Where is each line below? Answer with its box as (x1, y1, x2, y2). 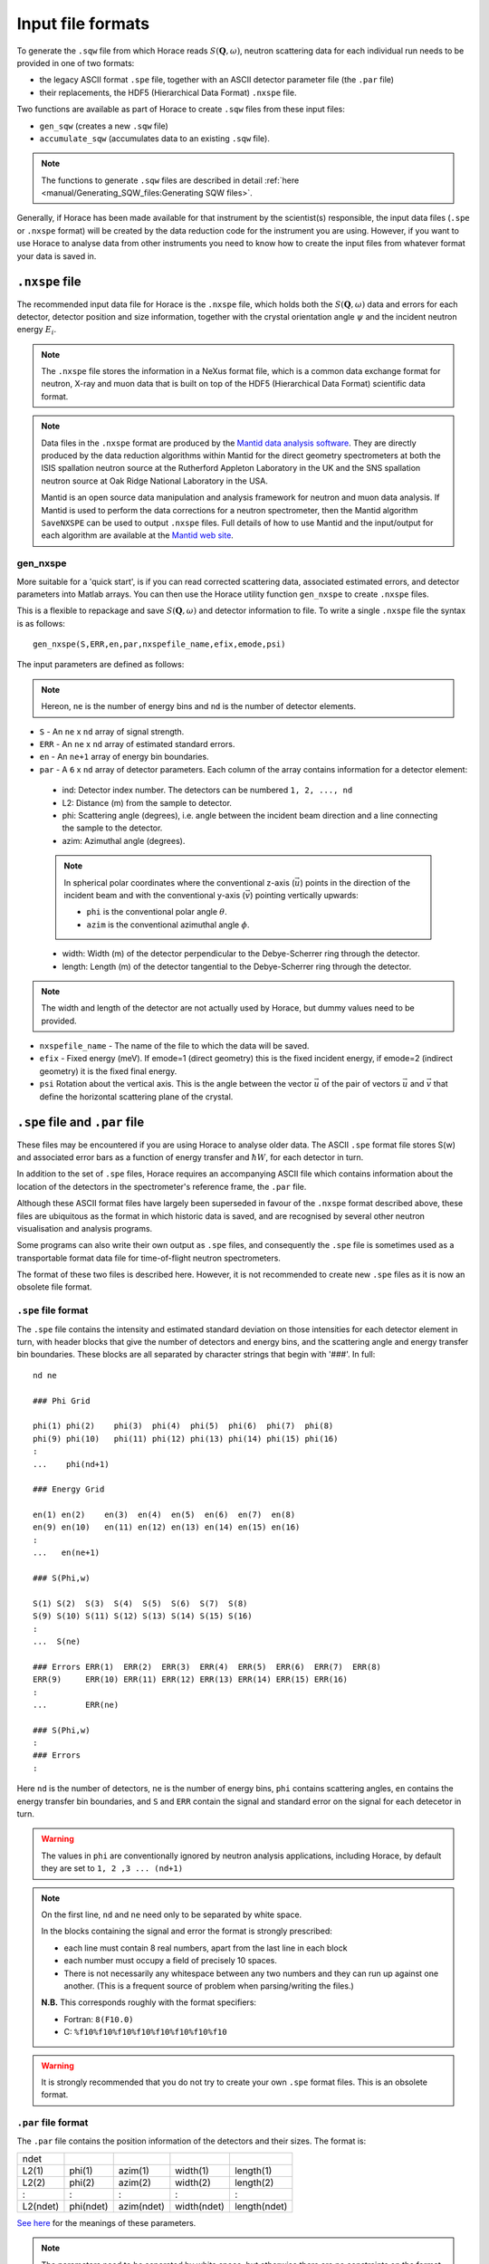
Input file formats (16, 14, 149, 34)
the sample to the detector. (62, 822, 163, 833)
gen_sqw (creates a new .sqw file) (39, 120, 169, 131)
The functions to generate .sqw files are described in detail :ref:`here (41, 175, 300, 186)
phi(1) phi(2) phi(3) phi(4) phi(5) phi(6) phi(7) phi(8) (33, 1421, 334, 1431)
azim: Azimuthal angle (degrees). (62, 835, 186, 846)
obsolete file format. (16, 1281, 92, 1292)
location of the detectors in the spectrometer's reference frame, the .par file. (16, 1181, 307, 1192)
